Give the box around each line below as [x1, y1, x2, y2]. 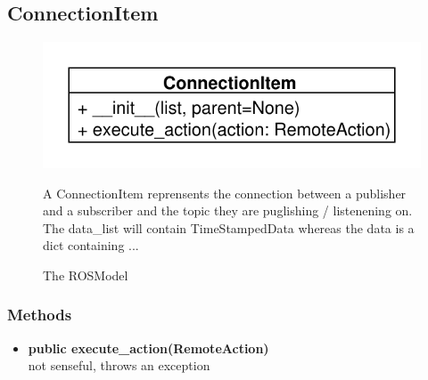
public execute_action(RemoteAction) [28, 338, 269, 357]
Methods [7, 303, 72, 326]
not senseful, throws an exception [28, 356, 210, 375]
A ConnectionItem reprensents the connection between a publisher [43, 183, 407, 202]
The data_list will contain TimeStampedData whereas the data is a [43, 218, 415, 237]
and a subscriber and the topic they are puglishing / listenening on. [43, 201, 413, 220]
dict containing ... [43, 236, 139, 255]
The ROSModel [43, 265, 128, 284]
